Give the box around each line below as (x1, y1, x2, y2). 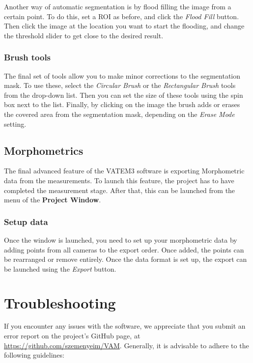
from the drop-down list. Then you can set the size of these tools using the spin (4, 89, 243, 100)
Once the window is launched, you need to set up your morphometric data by (4, 234, 237, 245)
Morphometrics (4, 142, 84, 158)
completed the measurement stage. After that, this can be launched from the (4, 185, 235, 195)
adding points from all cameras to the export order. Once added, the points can (4, 244, 244, 254)
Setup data (4, 215, 48, 227)
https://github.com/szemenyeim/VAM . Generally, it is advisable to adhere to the (4, 340, 249, 350)
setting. (4, 118, 27, 129)
